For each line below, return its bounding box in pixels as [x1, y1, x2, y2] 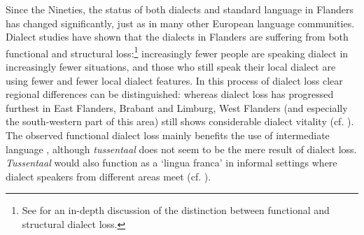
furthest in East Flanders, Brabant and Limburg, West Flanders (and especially [6, 100, 348, 115]
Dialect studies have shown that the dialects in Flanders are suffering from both [6, 29, 349, 44]
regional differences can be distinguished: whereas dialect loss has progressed [6, 87, 334, 101]
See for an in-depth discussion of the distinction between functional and [22, 203, 330, 218]
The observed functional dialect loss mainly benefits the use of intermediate [6, 128, 330, 142]
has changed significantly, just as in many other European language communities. [6, 15, 355, 30]
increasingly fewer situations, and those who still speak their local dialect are [6, 59, 336, 74]
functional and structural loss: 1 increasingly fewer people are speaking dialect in [6, 43, 349, 60]
